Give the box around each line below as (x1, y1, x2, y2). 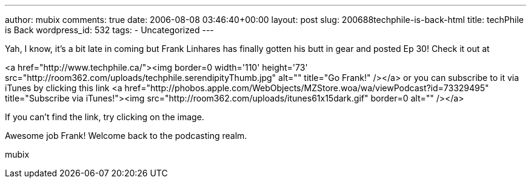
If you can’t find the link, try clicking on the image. (5, 112, 204, 122)
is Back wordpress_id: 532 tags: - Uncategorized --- (5, 25, 214, 35)
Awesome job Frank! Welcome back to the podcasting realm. (5, 130, 247, 141)
